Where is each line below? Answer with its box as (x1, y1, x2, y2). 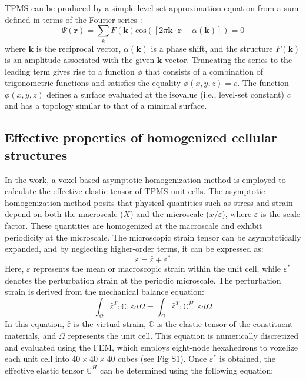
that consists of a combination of (145, 65, 263, 77)
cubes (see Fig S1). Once (118, 352, 207, 365)
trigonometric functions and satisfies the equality (5, 76, 181, 89)
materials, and (5, 329, 56, 342)
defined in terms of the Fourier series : (5, 13, 142, 25)
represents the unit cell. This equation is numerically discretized (68, 329, 299, 342)
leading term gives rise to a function (5, 65, 135, 77)
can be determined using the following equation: (99, 364, 274, 376)
